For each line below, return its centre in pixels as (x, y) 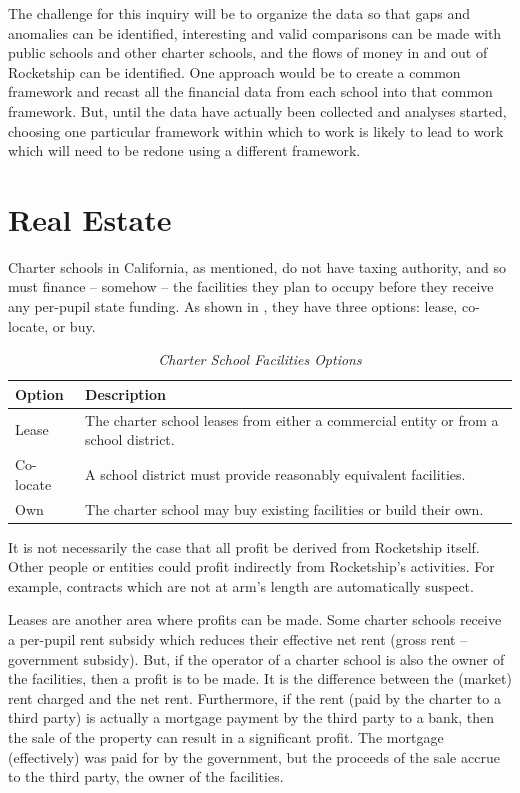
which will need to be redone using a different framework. (184, 150)
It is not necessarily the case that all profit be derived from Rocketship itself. (244, 546)
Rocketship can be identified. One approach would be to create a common (234, 71)
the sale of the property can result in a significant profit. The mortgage (226, 737)
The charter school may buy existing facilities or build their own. (284, 508)
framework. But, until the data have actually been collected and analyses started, (257, 110)
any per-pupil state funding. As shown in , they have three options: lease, (233, 306)
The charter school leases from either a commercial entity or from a (292, 419)
